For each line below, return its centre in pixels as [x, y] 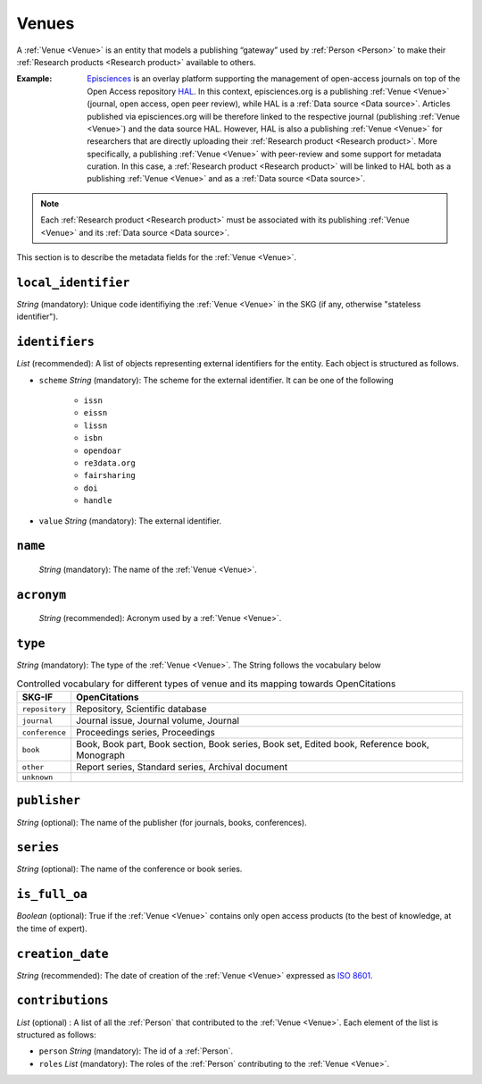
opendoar [103, 450]
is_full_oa [52, 895]
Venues [46, 23]
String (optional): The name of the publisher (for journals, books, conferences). [162, 822]
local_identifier [73, 282]
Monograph [100, 755]
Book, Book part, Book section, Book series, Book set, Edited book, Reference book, [253, 744]
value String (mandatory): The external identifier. [130, 521]
